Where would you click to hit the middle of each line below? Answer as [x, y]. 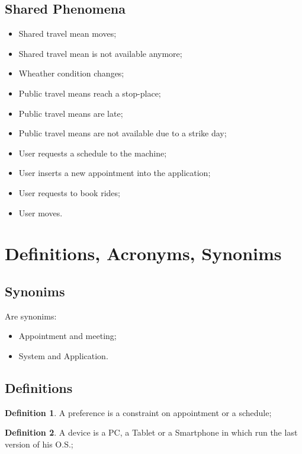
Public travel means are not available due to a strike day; [123, 133]
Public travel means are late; [71, 113]
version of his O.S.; [39, 444]
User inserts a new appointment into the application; [115, 173]
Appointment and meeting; [68, 336]
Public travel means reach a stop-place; [90, 93]
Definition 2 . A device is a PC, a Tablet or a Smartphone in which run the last [151, 432]
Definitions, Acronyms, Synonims [143, 253]
